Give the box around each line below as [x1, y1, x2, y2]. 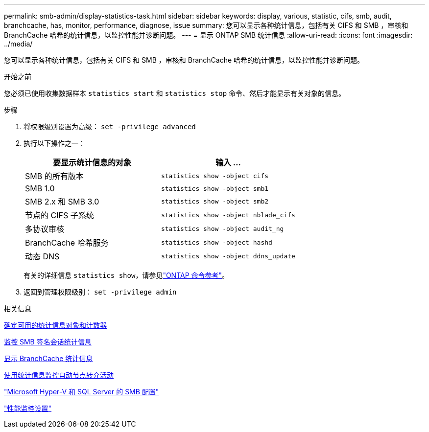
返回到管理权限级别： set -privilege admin [24, 288, 177, 296]
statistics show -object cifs [161, 172, 269, 180]
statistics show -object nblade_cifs [161, 211, 295, 219]
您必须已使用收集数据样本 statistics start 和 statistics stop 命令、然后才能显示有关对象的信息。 [4, 89, 346, 97]
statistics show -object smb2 [161, 197, 269, 205]
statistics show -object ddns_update [161, 252, 295, 260]
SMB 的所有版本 [25, 171, 84, 181]
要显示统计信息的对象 [52, 158, 131, 167]
